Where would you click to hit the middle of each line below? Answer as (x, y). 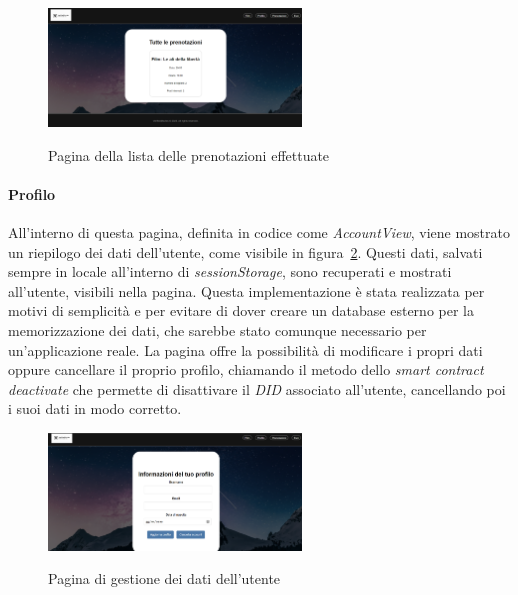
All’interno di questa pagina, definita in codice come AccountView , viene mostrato (259, 231)
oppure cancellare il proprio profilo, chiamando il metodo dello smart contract (246, 369)
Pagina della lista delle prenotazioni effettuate (189, 154)
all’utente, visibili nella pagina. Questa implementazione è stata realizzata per (246, 290)
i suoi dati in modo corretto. (95, 408)
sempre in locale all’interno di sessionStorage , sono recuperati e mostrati (230, 271)
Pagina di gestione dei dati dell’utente (164, 578)
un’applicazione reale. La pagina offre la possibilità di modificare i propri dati (245, 349)
